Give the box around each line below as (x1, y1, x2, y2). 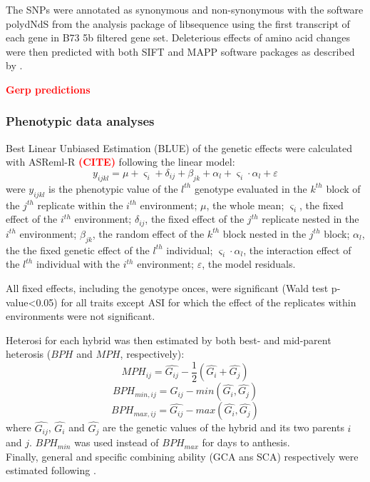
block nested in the (222, 226, 307, 241)
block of (326, 181, 361, 196)
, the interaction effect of (243, 242, 351, 257)
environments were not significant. (6, 308, 155, 323)
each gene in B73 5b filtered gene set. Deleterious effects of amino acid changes (6, 30, 350, 45)
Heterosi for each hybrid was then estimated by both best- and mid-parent (6, 332, 332, 347)
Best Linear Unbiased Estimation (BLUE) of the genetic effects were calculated (6, 140, 353, 155)
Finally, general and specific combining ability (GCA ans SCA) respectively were (6, 448, 359, 463)
